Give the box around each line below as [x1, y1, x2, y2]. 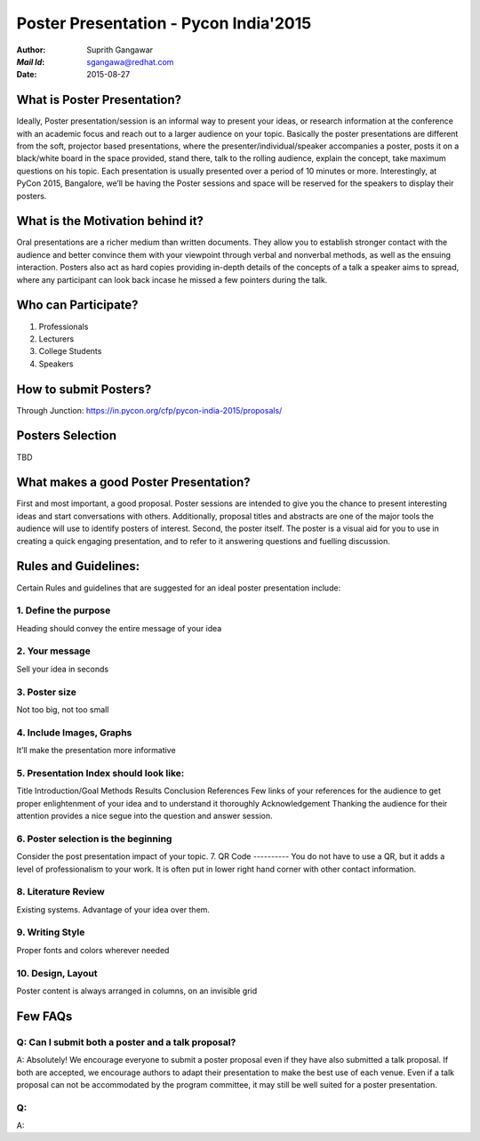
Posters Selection [16, 428, 117, 444]
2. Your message [16, 645, 91, 657]
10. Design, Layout [16, 967, 98, 979]
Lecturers [38, 333, 75, 344]
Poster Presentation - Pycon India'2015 [16, 13, 312, 33]
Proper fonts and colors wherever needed [16, 944, 170, 955]
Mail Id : [16, 56, 45, 67]
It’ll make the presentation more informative [16, 745, 177, 756]
